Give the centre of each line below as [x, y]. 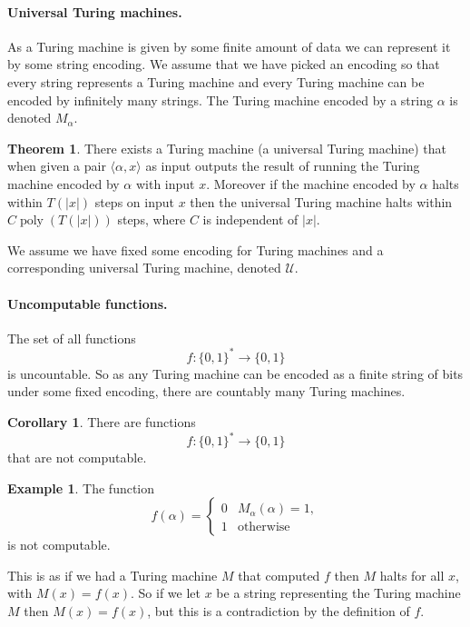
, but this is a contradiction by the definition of [279, 611]
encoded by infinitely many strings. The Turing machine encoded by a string [220, 100]
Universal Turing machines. [95, 11]
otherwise [264, 527]
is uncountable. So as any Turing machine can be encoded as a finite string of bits [235, 373]
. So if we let [166, 593]
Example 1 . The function [81, 488]
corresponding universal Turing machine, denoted [144, 268]
